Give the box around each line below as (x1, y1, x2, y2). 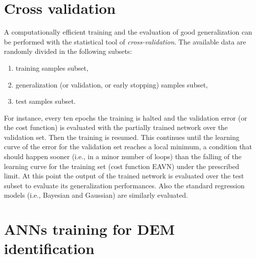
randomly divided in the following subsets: (4, 46, 132, 56)
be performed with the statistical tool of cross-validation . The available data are (4, 36, 246, 46)
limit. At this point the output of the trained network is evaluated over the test (4, 171, 244, 181)
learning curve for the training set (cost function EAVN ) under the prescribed (4, 161, 239, 171)
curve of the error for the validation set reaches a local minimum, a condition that (4, 141, 252, 152)
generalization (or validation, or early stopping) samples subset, (15, 79, 208, 89)
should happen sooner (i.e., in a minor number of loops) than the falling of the (4, 151, 242, 162)
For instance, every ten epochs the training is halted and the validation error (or (4, 112, 247, 123)
